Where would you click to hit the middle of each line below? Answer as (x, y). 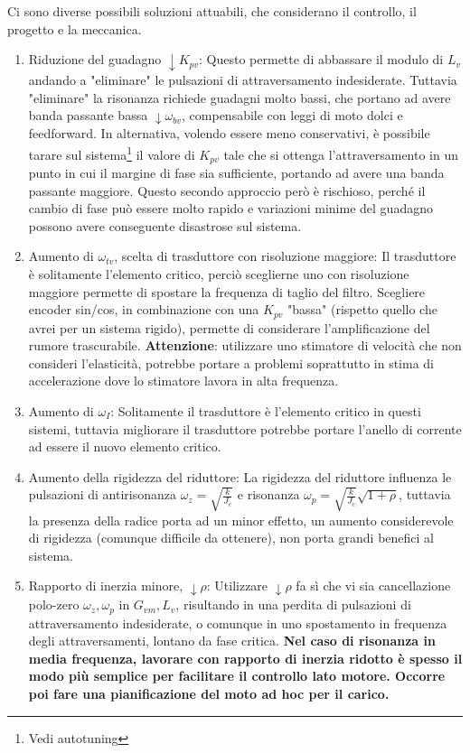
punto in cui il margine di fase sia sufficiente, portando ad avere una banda (236, 172)
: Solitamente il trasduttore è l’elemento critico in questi (266, 410)
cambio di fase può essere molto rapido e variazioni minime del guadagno (230, 208)
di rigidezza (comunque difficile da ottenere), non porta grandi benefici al (231, 538)
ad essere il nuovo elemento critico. (125, 446)
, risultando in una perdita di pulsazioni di (293, 604)
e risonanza (268, 494)
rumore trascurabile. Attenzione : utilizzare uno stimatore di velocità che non (245, 345)
